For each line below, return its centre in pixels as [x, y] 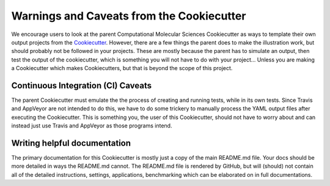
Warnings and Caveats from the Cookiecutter [129, 16]
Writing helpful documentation [71, 143]
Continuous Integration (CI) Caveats [82, 85]
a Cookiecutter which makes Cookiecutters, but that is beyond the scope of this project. [122, 68]
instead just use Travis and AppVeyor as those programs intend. [92, 126]
